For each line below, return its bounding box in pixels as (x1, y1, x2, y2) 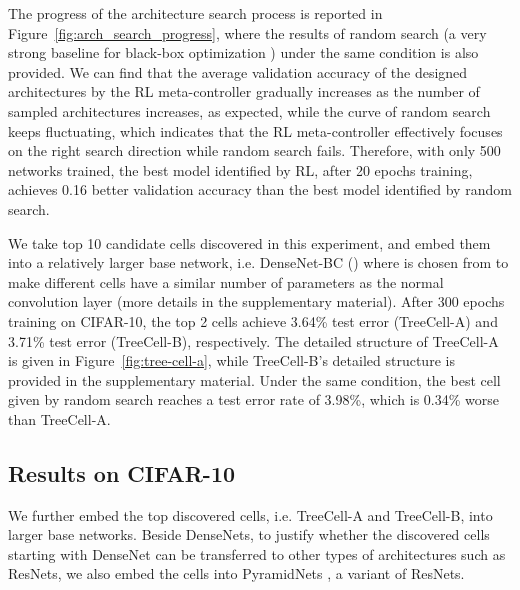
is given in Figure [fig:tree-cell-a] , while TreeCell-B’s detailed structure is (8, 350, 455, 371)
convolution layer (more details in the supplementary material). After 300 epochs (8, 291, 505, 312)
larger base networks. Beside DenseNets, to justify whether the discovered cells (8, 524, 490, 545)
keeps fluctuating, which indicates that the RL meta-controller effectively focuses (8, 120, 503, 141)
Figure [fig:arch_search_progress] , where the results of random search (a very (8, 22, 487, 43)
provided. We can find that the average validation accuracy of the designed (8, 61, 468, 82)
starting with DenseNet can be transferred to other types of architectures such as (8, 543, 506, 564)
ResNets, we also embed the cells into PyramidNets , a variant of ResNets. (8, 563, 465, 584)
